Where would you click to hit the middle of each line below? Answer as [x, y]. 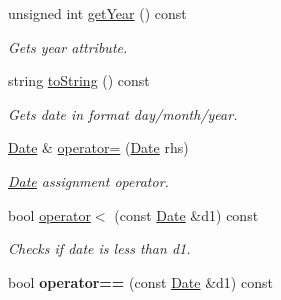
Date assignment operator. [88, 180]
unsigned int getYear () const [97, 13]
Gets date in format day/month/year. [123, 113]
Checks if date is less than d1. [99, 248]
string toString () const [79, 80]
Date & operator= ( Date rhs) [98, 147]
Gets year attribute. [68, 46]
